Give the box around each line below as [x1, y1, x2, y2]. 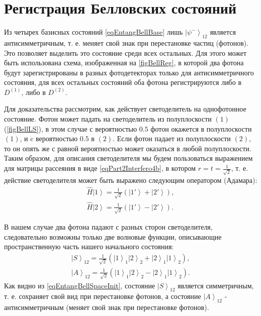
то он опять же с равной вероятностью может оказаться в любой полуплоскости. [4, 143, 251, 153]
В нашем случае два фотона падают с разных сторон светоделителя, [4, 222, 213, 232]
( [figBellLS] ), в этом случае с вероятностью [4, 123, 137, 134]
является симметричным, [178, 280, 254, 290]
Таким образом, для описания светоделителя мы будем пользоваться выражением [4, 153, 253, 163]
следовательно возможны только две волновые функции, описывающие [4, 231, 222, 242]
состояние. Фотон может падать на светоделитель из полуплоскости [4, 114, 212, 124]
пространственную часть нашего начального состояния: [4, 241, 174, 252]
